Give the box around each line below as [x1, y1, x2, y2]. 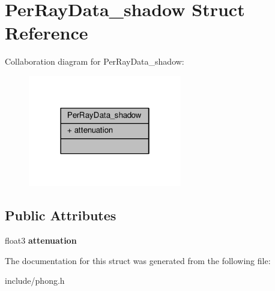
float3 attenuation [5, 234, 77, 246]
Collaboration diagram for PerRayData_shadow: [5, 55, 184, 68]
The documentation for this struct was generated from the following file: [5, 254, 271, 266]
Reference [5, 20, 88, 45]
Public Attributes [5, 206, 116, 225]
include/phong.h [5, 274, 65, 287]
